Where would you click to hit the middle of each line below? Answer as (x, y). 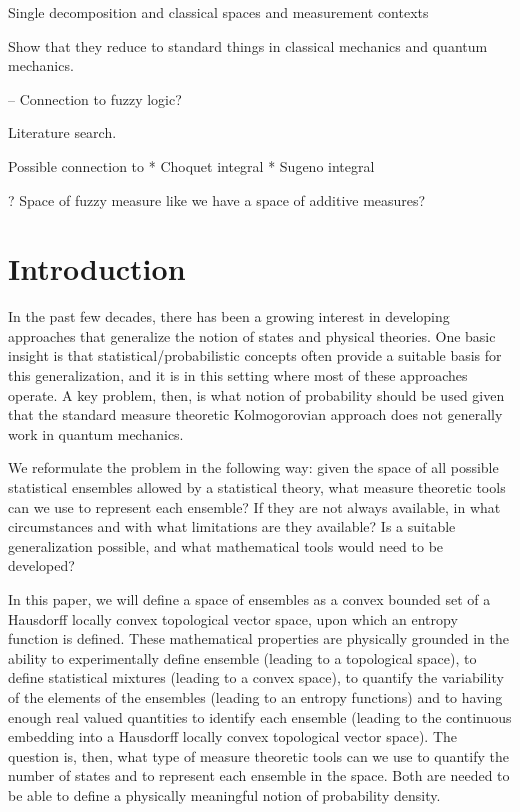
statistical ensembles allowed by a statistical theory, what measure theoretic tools (257, 487)
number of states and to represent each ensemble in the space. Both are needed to (259, 775)
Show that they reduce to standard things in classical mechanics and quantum (248, 45)
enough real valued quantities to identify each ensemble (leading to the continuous (260, 716)
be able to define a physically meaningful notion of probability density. (224, 794)
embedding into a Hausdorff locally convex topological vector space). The (232, 736)
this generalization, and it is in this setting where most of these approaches (238, 375)
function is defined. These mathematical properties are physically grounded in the (258, 638)
